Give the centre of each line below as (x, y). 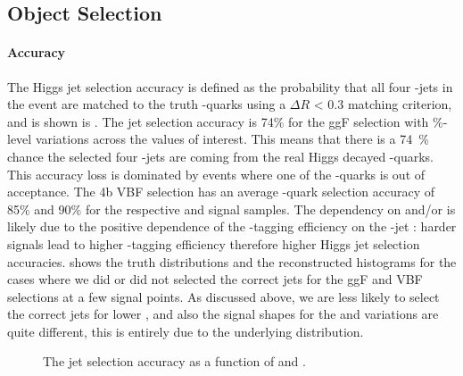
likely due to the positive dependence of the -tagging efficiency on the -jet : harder (232, 226)
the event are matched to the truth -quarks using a (147, 104)
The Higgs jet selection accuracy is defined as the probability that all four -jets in (230, 86)
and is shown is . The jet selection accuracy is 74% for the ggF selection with (218, 121)
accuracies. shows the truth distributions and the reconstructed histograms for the (232, 261)
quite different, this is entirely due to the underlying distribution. (186, 331)
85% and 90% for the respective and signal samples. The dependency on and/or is (231, 209)
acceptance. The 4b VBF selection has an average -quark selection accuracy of (221, 192)
